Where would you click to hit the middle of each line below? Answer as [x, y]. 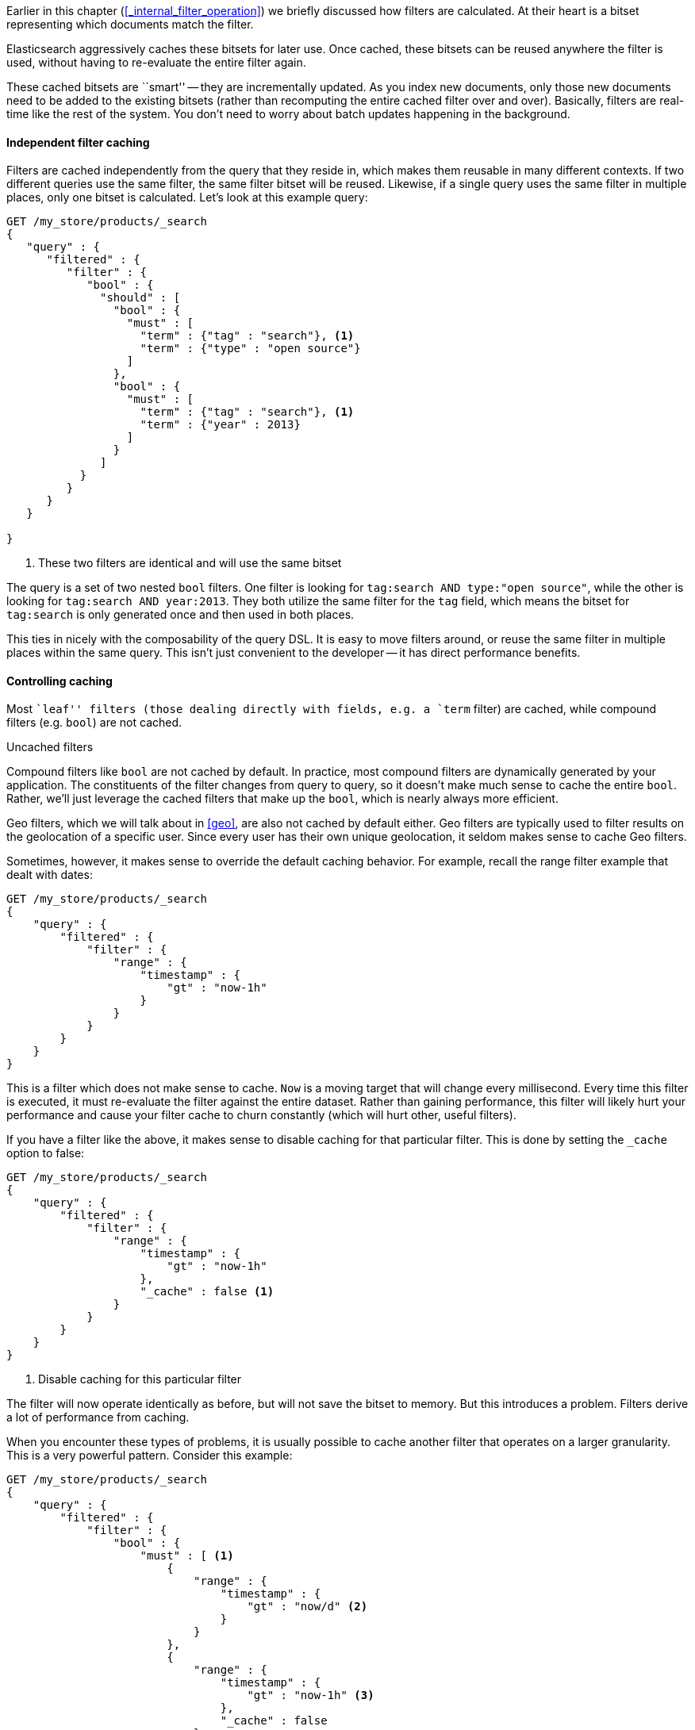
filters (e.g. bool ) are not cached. [94, 723]
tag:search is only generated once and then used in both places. [180, 615]
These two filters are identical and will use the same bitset [190, 563]
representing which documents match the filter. [130, 24]
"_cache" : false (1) [207, 1292]
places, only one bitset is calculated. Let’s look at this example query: [187, 198]
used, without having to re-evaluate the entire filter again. [156, 62]
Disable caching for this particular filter [140, 1379]
